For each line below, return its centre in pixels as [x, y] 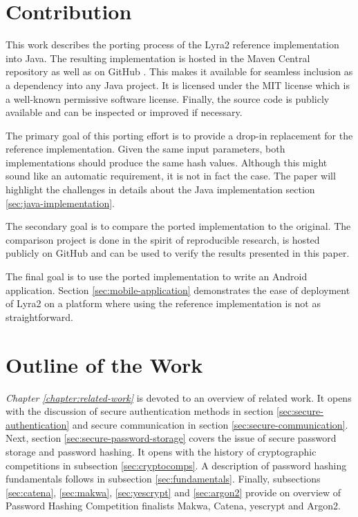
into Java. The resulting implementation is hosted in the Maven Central [158, 58]
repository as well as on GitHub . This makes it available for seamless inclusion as [179, 71]
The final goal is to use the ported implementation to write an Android [157, 276]
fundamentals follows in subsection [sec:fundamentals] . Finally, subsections [163, 479]
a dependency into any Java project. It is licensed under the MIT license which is [178, 85]
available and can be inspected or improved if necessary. [124, 112]
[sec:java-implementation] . [60, 203]
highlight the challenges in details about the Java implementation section [160, 189]
